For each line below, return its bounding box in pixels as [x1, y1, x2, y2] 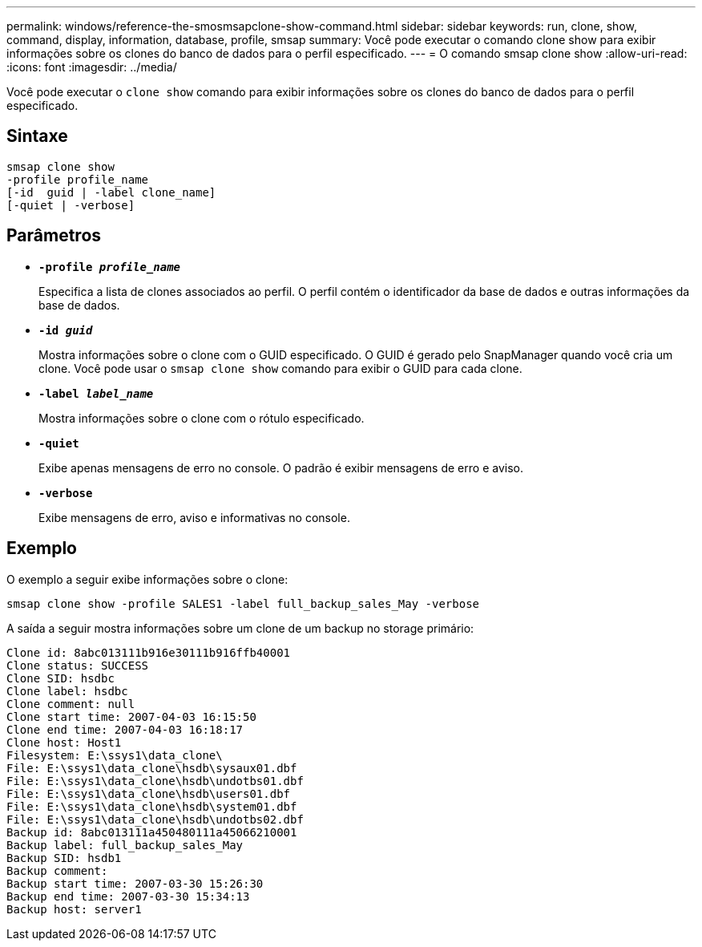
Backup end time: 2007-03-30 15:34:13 [6, 889, 250, 903]
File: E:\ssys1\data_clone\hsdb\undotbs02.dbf [6, 812, 304, 826]
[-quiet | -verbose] [6, 198, 135, 212]
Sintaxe [6, 126, 68, 147]
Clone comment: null [6, 697, 135, 710]
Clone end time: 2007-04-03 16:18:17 [6, 722, 244, 736]
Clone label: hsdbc [6, 684, 128, 698]
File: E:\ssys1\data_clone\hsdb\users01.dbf [6, 787, 291, 800]
